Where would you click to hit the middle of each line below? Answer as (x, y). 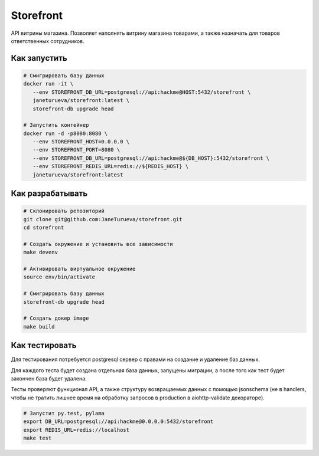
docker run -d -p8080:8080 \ (66, 133)
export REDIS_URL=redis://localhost (77, 430)
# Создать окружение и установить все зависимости (98, 244)
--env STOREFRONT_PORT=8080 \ (77, 150)
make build (39, 327)
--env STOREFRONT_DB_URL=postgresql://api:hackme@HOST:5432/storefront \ (142, 92)
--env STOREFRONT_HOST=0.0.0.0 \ (81, 142)
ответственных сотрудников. (48, 41)
